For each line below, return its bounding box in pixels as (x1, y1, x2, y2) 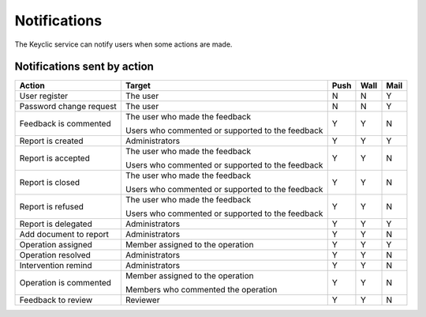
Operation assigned (19, 240, 92, 251)
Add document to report (19, 229, 110, 240)
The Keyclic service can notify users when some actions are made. (14, 40, 233, 49)
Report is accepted (19, 153, 90, 164)
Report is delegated (19, 218, 92, 229)
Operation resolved (19, 250, 91, 261)
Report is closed (19, 177, 80, 188)
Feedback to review (19, 295, 93, 306)
